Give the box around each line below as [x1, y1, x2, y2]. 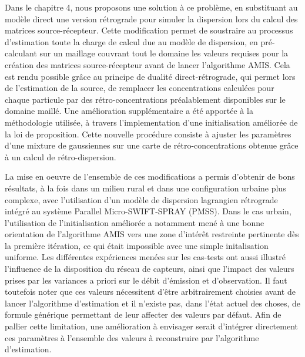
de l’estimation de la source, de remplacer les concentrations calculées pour [5, 82, 274, 94]
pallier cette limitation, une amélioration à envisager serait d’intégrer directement [5, 320, 298, 332]
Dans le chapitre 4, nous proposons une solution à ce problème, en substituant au [5, 1, 298, 13]
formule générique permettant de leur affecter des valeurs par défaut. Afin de [5, 308, 281, 321]
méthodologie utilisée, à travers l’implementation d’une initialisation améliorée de [5, 116, 298, 128]
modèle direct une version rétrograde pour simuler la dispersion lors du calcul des [5, 12, 298, 25]
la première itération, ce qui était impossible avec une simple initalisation [5, 239, 269, 251]
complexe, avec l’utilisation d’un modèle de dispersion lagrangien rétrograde [5, 193, 278, 206]
